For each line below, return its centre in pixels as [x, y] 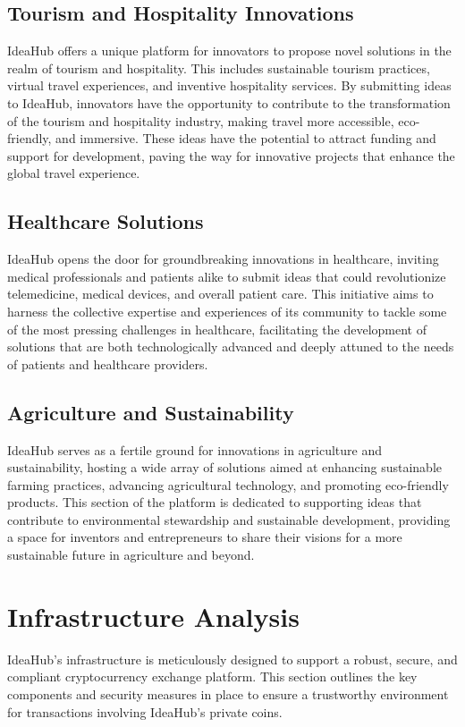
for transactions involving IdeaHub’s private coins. [145, 711]
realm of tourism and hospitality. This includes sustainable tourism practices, [219, 68]
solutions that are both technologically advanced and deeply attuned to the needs [231, 347]
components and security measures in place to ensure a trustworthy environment [228, 693]
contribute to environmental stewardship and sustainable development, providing [229, 519]
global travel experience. [74, 173]
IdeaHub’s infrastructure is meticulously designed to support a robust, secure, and [232, 659]
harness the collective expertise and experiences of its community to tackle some [227, 311]
